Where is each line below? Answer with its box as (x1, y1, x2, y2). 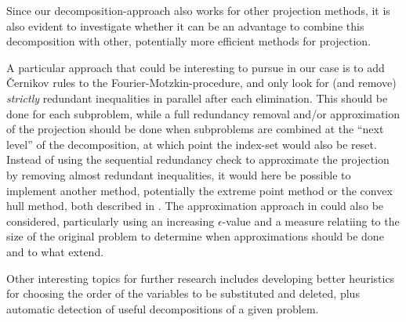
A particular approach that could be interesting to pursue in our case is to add (6, 59, 385, 75)
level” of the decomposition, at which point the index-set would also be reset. (6, 136, 377, 152)
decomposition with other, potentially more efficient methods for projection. (6, 33, 372, 49)
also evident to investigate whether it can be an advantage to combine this (6, 17, 364, 34)
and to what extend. (6, 243, 104, 259)
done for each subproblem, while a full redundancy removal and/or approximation (6, 105, 401, 121)
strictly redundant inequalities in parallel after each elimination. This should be (6, 89, 388, 106)
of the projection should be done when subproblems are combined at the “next (6, 121, 384, 137)
